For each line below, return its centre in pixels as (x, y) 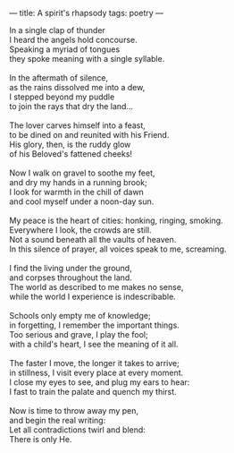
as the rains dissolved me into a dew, (77, 87)
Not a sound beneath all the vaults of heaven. (93, 239)
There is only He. (41, 439)
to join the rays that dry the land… (71, 106)
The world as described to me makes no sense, (96, 287)
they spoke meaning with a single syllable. (87, 59)
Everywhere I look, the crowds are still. (80, 230)
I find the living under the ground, (71, 268)
